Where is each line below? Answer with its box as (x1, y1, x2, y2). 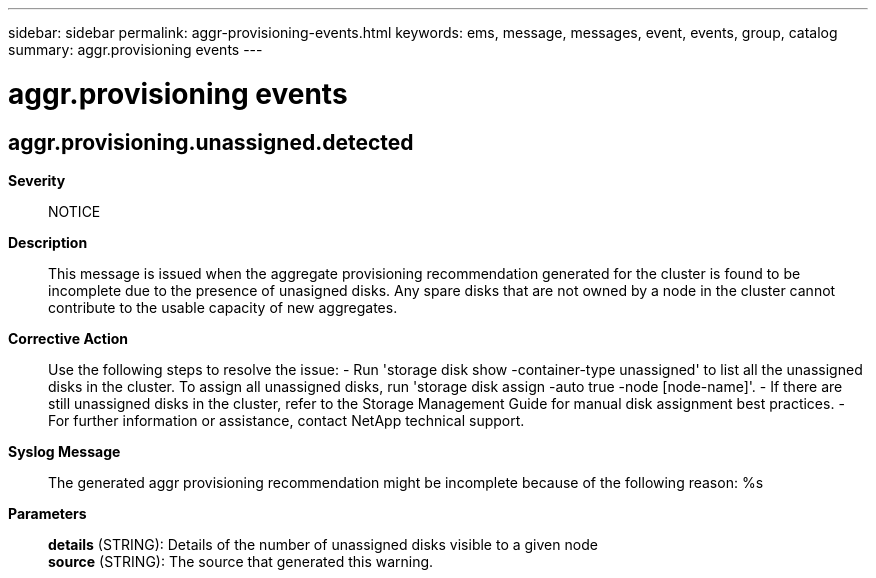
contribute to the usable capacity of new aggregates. (48, 298, 398, 316)
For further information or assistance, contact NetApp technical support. (48, 411, 525, 429)
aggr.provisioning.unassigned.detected (8, 129, 414, 155)
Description (8, 233, 88, 251)
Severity (8, 171, 66, 189)
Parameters (8, 504, 87, 522)
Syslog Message (8, 442, 121, 460)
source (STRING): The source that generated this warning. (48, 552, 434, 570)
